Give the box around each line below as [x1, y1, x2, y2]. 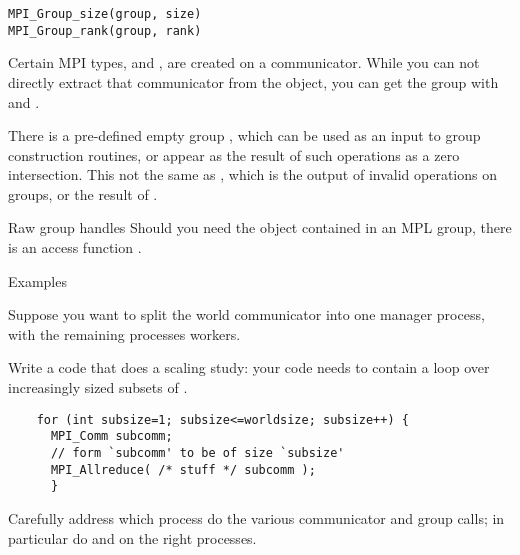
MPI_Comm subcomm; [50, 429, 173, 444]
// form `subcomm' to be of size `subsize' [50, 445, 345, 460]
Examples [8, 270, 67, 291]
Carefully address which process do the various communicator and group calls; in [8, 507, 505, 528]
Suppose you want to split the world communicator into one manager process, [8, 304, 485, 325]
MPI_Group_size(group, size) [8, 7, 202, 21]
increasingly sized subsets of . [8, 377, 188, 398]
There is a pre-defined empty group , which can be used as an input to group [8, 125, 481, 146]
